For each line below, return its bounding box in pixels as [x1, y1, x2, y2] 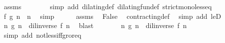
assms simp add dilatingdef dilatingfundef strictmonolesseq [3, 1, 212, 11]
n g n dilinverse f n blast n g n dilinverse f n [3, 20, 187, 30]
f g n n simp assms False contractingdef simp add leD [3, 11, 221, 21]
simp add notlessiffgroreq [3, 29, 82, 40]
